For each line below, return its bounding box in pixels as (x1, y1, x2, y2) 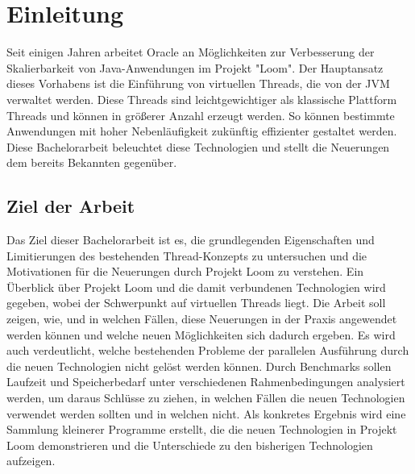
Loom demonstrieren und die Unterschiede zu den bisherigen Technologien (6, 436, 373, 453)
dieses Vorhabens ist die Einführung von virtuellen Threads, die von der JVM (6, 75, 390, 92)
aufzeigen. (6, 452, 56, 469)
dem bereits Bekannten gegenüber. (6, 154, 177, 171)
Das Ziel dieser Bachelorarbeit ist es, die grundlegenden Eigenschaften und (6, 231, 375, 248)
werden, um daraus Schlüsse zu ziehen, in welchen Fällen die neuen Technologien (6, 389, 405, 406)
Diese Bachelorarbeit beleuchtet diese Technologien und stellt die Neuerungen (6, 138, 390, 155)
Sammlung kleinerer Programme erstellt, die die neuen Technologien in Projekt (6, 421, 397, 438)
